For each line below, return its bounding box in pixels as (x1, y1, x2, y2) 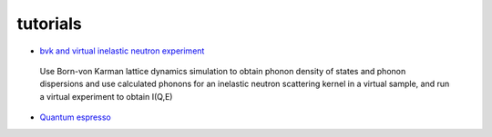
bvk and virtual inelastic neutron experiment (39, 45, 205, 56)
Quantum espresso (39, 112, 111, 122)
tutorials (16, 14, 82, 34)
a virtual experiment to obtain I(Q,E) (39, 91, 173, 102)
